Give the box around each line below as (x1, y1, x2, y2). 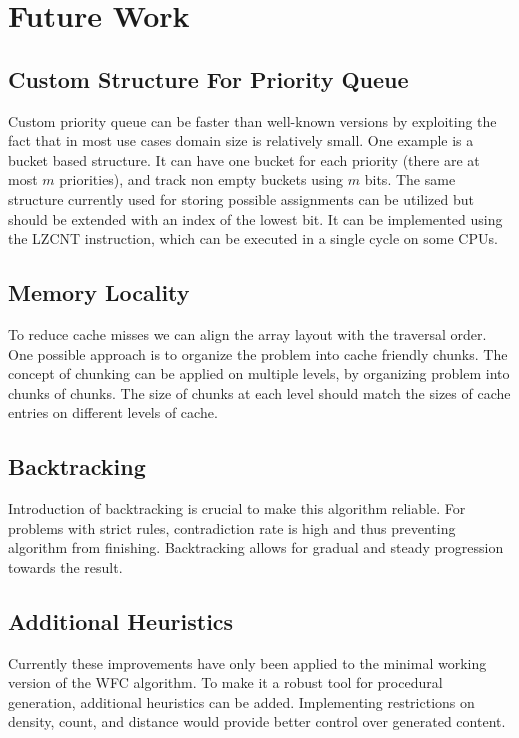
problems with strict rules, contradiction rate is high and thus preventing (8, 517, 456, 538)
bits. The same (364, 169, 456, 190)
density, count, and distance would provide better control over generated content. (8, 711, 506, 732)
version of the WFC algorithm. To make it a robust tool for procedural (8, 672, 443, 693)
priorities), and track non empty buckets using (59, 169, 344, 190)
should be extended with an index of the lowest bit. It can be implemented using (8, 208, 503, 229)
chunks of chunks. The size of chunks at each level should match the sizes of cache (8, 382, 511, 403)
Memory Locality (8, 277, 190, 308)
